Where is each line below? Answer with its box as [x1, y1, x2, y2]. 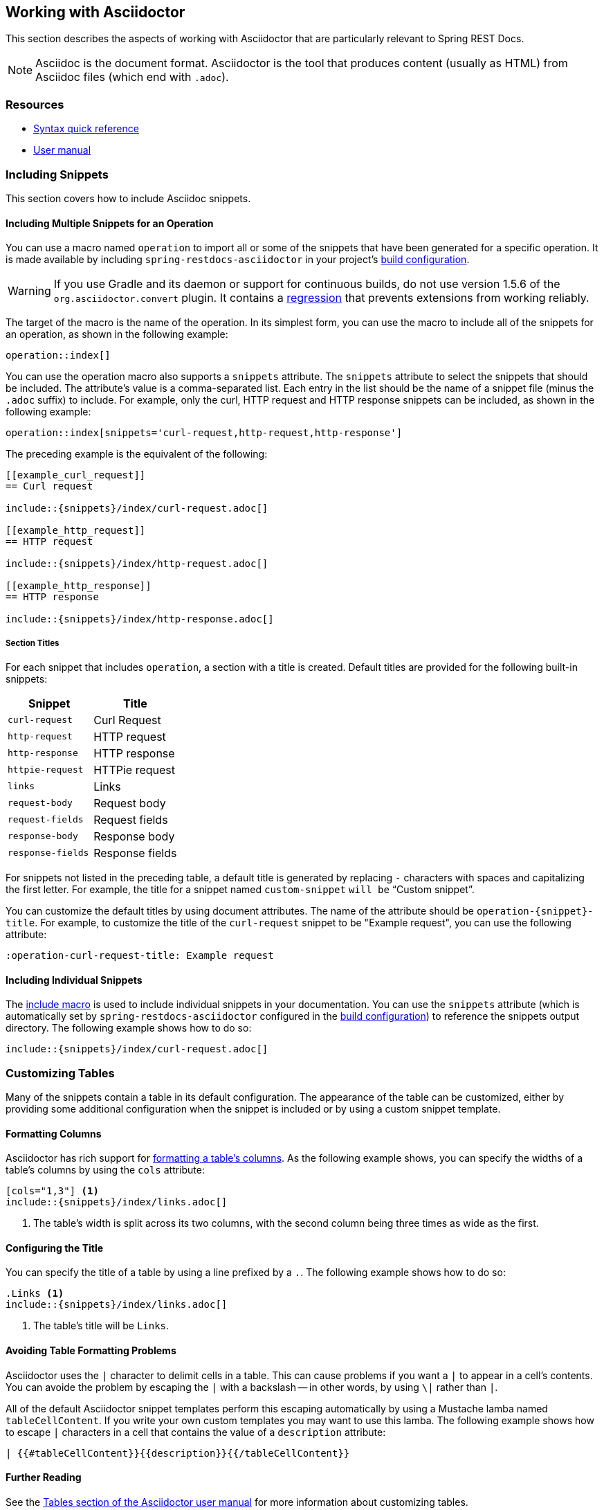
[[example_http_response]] [6, 580, 152, 592]
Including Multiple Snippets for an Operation [6, 217, 214, 229]
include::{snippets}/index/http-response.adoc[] [6, 613, 274, 625]
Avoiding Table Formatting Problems [6, 1344, 176, 1356]
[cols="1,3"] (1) [6, 1185, 99, 1197]
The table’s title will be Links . [33, 1320, 170, 1332]
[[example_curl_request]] [6, 469, 146, 481]
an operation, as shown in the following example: [6, 328, 228, 341]
